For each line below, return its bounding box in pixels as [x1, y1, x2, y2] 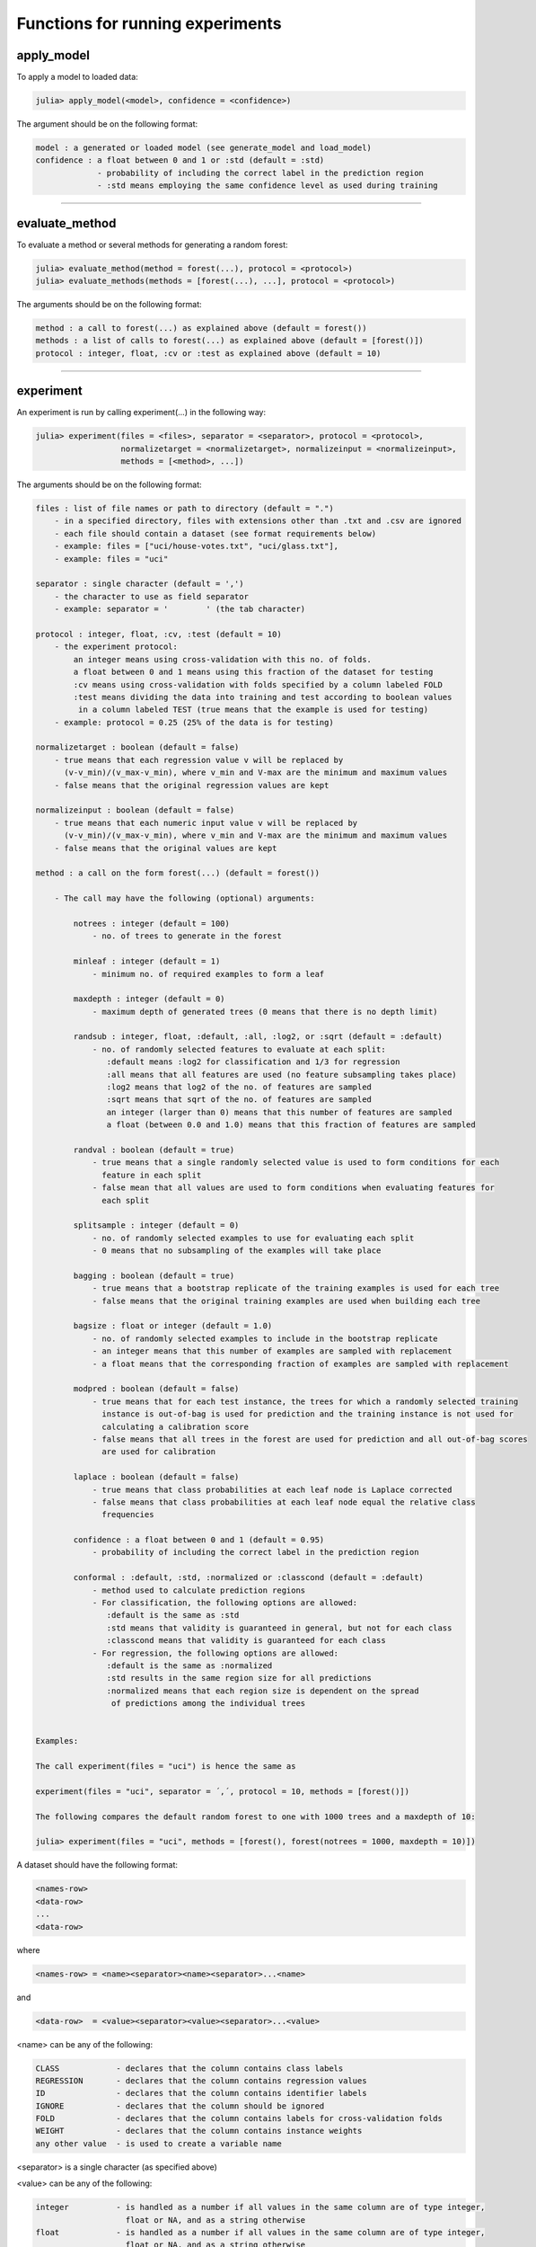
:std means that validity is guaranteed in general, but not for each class [106, 1622, 453, 1633]
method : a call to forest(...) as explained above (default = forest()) [35, 324, 367, 333]
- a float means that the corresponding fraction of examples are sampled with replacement [92, 1358, 509, 1369]
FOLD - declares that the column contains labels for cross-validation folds [35, 2113, 444, 2124]
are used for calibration [101, 1447, 215, 1457]
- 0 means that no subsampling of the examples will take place [92, 1246, 382, 1256]
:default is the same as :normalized [106, 1660, 273, 1671]
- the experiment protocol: [54, 642, 179, 652]
